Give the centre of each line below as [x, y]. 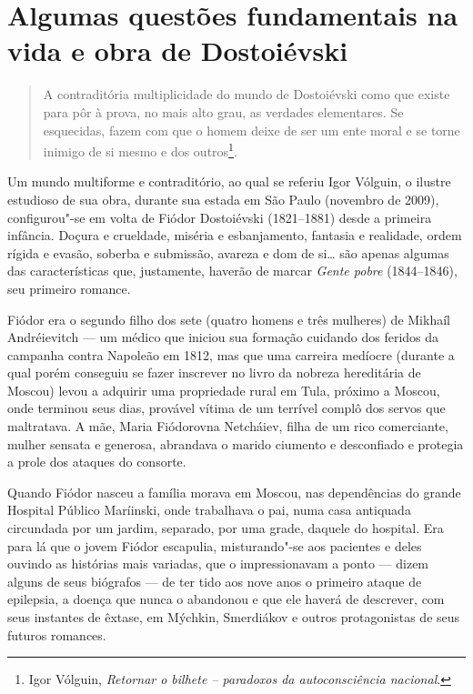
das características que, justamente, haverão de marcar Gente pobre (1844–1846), [232, 271]
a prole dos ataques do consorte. [97, 462]
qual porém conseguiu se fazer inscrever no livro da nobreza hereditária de [214, 372]
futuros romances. [57, 634]
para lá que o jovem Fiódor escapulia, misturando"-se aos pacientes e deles [215, 545]
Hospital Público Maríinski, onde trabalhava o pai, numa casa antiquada [209, 510]
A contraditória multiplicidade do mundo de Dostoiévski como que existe [247, 94]
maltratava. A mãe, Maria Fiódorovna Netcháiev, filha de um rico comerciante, [228, 426]
